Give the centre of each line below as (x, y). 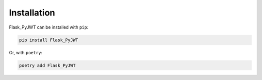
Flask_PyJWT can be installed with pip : (49, 27)
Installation (32, 13)
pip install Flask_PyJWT (49, 40)
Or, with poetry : (26, 52)
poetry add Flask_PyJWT (48, 65)
